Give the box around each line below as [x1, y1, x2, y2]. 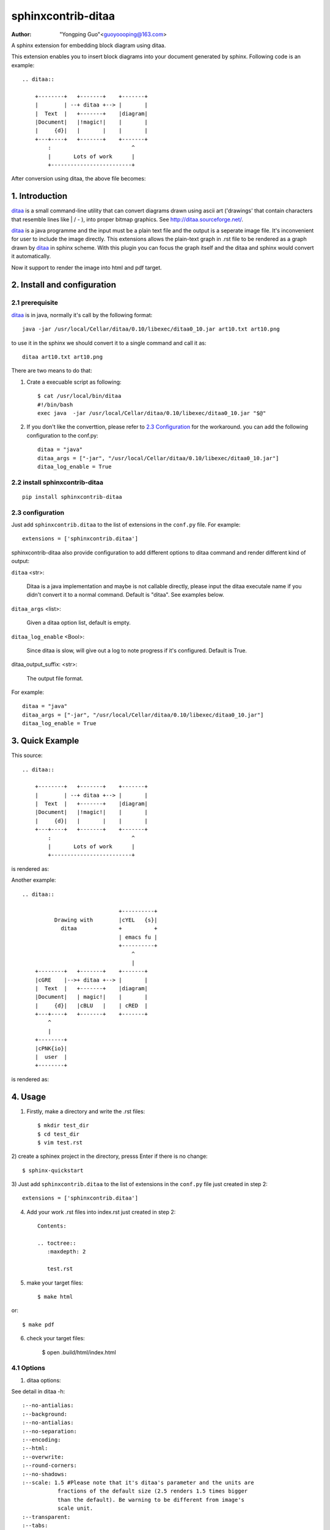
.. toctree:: [37, 1240, 76, 1247]
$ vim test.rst [37, 1139, 83, 1146]
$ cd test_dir [37, 1130, 79, 1138]
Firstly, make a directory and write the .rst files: [26, 1108, 145, 1115]
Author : [11, 31, 32, 38]
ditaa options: [26, 1376, 61, 1384]
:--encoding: [22, 1436, 61, 1444]
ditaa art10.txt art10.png [22, 353, 103, 360]
